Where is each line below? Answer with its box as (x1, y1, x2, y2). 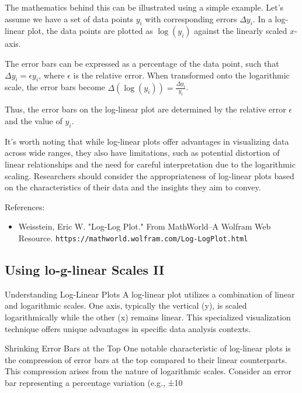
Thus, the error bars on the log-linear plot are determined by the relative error (5, 103, 286, 115)
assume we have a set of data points (5, 12, 133, 25)
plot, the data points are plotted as (27, 25, 153, 37)
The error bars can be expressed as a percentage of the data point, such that (5, 57, 279, 69)
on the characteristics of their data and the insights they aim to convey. (5, 181, 261, 193)
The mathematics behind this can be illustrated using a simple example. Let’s (5, 1, 284, 13)
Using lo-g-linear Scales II (5, 261, 165, 279)
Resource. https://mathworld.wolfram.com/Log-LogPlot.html (18, 231, 248, 244)
